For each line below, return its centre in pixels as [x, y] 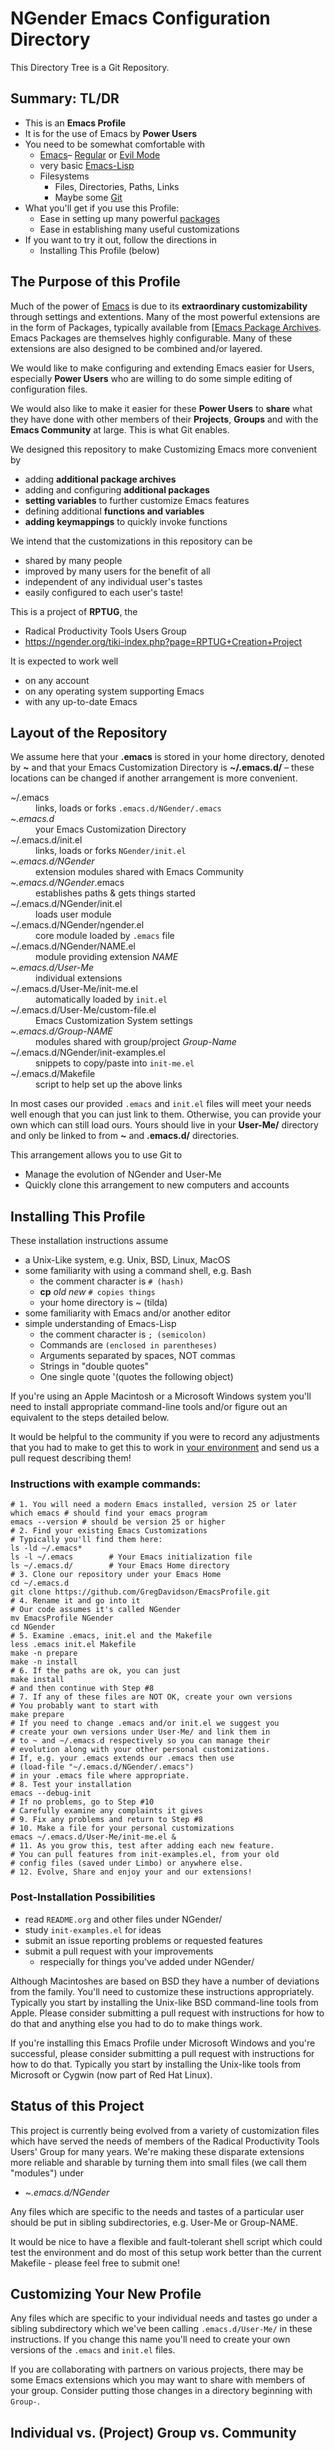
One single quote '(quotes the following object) [136, 1377]
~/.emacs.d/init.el [46, 840]
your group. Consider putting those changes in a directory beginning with [161, 2391]
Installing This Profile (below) [99, 250]
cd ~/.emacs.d [40, 1583]
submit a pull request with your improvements [119, 1951]
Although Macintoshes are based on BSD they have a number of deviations [165, 1981]
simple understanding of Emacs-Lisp [100, 1324]
